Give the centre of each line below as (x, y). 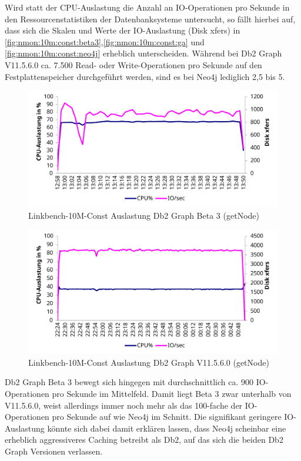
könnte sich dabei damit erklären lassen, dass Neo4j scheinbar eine (167, 428)
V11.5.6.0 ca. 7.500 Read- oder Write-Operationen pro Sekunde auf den (133, 64)
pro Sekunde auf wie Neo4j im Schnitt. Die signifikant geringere (167, 417)
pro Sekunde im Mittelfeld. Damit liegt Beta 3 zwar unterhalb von (172, 394)
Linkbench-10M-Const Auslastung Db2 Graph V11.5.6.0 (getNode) (149, 362)
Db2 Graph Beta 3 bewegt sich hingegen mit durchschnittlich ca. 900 (129, 382)
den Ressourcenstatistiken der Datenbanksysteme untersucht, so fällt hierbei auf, (150, 19)
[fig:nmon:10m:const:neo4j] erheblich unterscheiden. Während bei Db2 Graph (143, 53)
